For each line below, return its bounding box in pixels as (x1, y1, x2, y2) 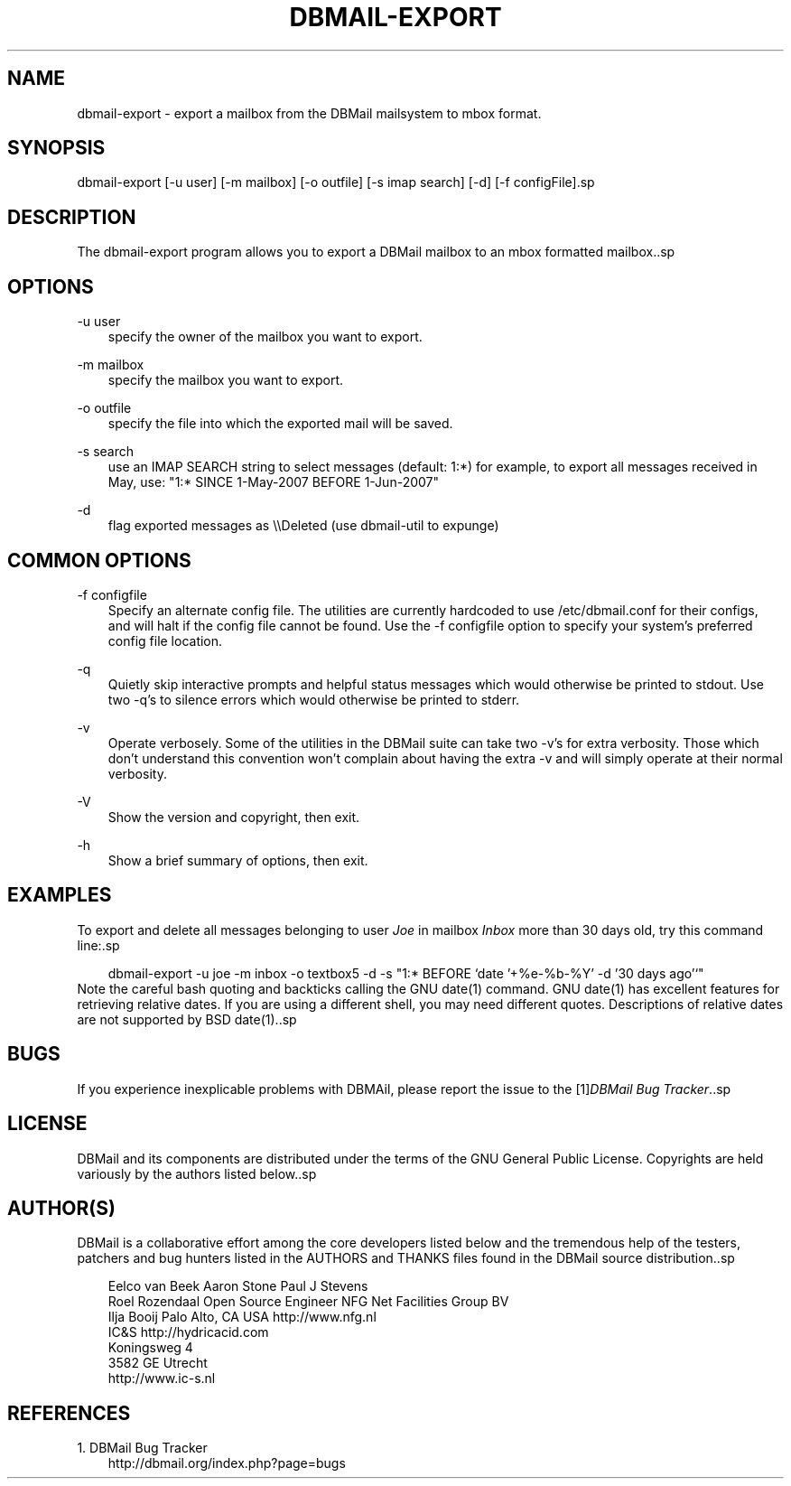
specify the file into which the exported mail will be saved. (107, 416, 453, 432)
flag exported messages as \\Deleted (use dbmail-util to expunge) (107, 518, 499, 534)
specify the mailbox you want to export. (107, 372, 344, 388)
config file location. (107, 632, 223, 649)
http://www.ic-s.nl (107, 1370, 216, 1387)
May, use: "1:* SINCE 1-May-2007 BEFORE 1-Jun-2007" (107, 474, 440, 491)
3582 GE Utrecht (107, 1355, 208, 1371)
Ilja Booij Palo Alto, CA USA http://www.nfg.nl (107, 1309, 377, 1325)
